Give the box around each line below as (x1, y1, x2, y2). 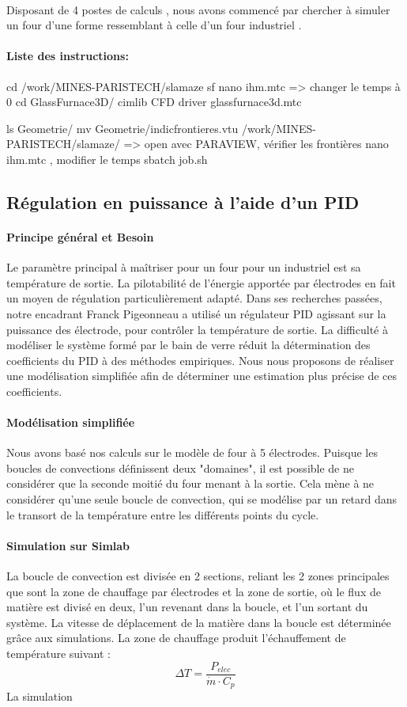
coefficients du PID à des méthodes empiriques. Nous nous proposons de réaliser (6, 352, 394, 368)
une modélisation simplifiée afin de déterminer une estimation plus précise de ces (6, 367, 398, 384)
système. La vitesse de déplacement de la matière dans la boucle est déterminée (6, 614, 391, 630)
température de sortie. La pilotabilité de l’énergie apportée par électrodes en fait (6, 274, 396, 291)
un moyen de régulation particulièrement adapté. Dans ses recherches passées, (6, 290, 383, 306)
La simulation (6, 688, 73, 705)
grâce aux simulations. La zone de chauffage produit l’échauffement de (6, 629, 346, 646)
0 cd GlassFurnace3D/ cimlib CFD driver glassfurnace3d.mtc (6, 93, 302, 110)
